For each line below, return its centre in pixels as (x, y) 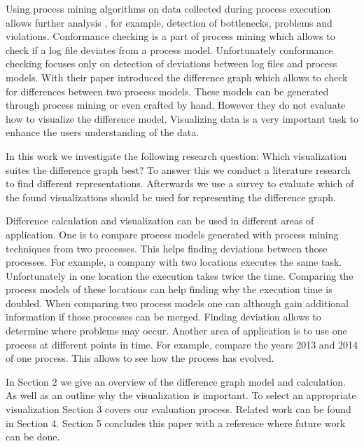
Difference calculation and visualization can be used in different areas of (160, 221)
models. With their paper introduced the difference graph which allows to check (177, 77)
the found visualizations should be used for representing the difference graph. (171, 197)
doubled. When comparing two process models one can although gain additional (177, 303)
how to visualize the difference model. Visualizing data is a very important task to (182, 118)
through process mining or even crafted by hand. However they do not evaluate (176, 105)
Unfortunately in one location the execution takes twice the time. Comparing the (180, 275)
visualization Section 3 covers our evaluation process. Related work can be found (178, 409)
